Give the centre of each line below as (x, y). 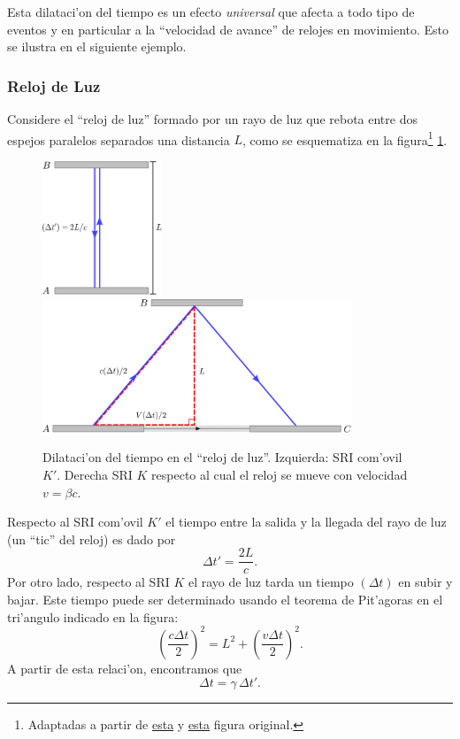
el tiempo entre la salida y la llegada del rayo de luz (306, 522)
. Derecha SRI (95, 474)
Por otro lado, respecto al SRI (88, 582)
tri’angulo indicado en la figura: (93, 616)
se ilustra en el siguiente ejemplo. (97, 46)
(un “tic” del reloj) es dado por (92, 539)
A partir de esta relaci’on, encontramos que (125, 668)
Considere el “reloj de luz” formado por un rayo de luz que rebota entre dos (212, 119)
